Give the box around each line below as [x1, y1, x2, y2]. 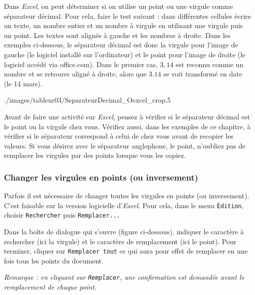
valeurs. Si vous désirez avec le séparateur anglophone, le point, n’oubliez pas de [4, 140, 246, 150]
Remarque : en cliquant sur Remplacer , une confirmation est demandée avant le [4, 272, 245, 282]
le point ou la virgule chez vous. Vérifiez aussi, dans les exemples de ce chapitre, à [4, 121, 251, 131]
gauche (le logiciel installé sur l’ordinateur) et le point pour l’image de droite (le [4, 49, 246, 59]
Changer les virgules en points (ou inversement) [4, 171, 198, 183]
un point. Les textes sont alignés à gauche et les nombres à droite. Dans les [4, 30, 231, 40]
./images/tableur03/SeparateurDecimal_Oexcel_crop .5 [4, 95, 171, 105]
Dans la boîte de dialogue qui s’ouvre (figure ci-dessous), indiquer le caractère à [4, 226, 244, 237]
